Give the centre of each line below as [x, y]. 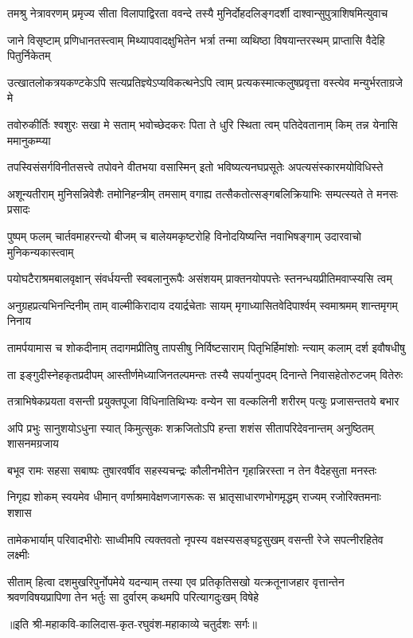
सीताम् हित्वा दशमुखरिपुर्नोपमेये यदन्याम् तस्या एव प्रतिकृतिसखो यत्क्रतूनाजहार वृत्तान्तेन [176, 581]
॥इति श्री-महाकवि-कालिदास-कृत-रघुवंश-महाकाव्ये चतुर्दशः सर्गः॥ [132, 624]
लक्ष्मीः [18, 555]
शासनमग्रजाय [33, 443]
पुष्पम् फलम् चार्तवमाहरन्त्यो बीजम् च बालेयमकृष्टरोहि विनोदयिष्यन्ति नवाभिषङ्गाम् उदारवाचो [185, 235]
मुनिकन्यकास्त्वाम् [41, 251]
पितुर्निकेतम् [29, 55]
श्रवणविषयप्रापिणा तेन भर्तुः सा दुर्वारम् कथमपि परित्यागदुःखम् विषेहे [133, 597]
